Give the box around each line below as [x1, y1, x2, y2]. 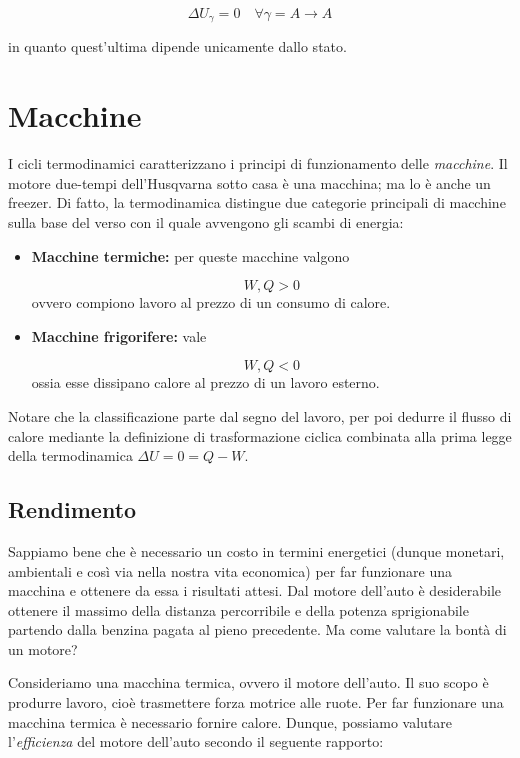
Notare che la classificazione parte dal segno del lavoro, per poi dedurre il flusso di [8, 405, 512, 426]
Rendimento [8, 494, 137, 525]
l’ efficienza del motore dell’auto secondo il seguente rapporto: [8, 731, 384, 752]
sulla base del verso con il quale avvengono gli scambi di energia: [8, 211, 404, 232]
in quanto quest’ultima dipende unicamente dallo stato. [8, 36, 347, 57]
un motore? [8, 638, 78, 659]
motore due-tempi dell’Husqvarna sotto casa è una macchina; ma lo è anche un [8, 172, 491, 193]
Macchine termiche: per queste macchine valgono [31, 245, 350, 266]
